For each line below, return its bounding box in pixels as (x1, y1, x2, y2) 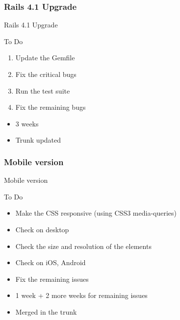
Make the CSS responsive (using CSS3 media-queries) (15, 208, 177, 218)
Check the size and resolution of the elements (15, 241, 152, 251)
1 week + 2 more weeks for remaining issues (15, 290, 148, 300)
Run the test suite (15, 85, 70, 96)
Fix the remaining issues (15, 273, 89, 284)
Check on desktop (15, 224, 69, 234)
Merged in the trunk (15, 306, 77, 317)
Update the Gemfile (15, 52, 75, 63)
